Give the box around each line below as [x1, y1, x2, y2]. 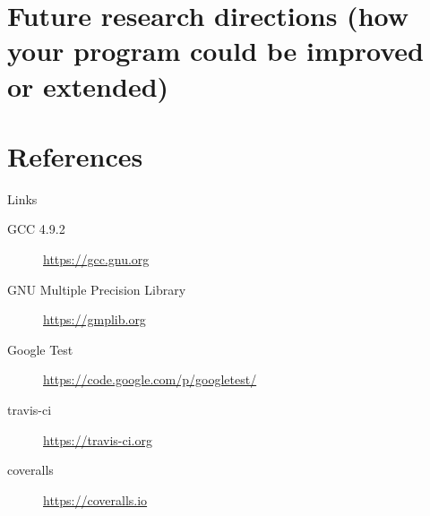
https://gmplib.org [43, 310, 146, 329]
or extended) [7, 67, 169, 104]
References [7, 137, 143, 174]
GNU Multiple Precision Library [7, 279, 186, 298]
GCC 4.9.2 [7, 219, 65, 238]
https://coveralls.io [43, 490, 148, 509]
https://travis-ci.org [43, 430, 152, 449]
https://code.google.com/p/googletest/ [43, 370, 257, 389]
